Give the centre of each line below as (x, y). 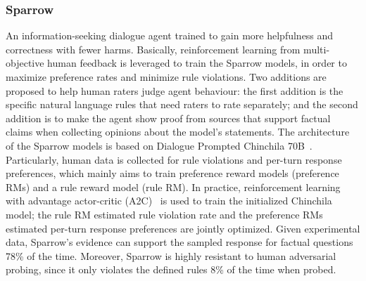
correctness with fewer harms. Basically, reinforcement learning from (153, 49)
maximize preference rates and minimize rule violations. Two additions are (166, 77)
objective (25, 63)
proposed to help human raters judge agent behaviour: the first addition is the (175, 90)
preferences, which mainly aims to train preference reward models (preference (172, 173)
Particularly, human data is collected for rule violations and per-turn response (174, 159)
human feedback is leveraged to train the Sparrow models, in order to (197, 63)
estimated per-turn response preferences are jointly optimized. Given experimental (183, 228)
